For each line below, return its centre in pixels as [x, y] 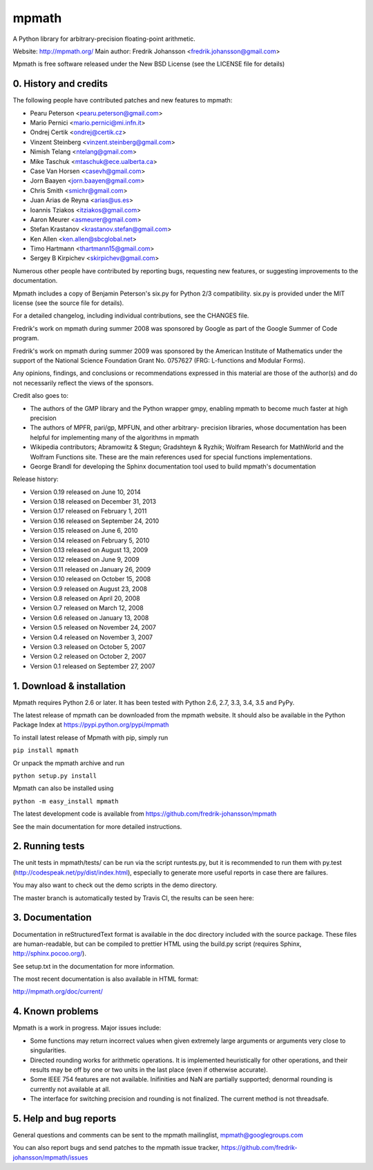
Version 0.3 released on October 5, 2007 [88, 646]
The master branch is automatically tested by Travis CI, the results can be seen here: [133, 898]
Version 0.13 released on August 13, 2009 [89, 550]
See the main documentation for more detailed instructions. [97, 826]
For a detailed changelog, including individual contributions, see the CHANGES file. [131, 316]
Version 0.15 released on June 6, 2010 [84, 531]
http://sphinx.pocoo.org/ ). [49, 953]
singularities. [48, 1050]
